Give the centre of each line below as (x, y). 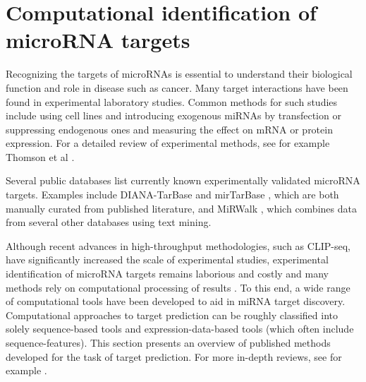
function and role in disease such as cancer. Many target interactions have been (177, 87)
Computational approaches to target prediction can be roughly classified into (172, 315)
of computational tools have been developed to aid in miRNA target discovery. (176, 301)
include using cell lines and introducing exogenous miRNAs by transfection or (173, 115)
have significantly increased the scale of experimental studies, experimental (167, 259)
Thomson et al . (40, 156)
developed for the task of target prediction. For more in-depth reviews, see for (174, 356)
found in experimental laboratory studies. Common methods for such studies (172, 101)
